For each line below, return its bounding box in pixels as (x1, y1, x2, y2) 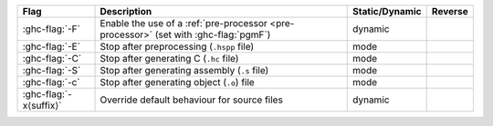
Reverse (431, 5, 469, 17)
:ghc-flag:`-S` (22, 64, 81, 76)
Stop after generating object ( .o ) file (100, 76, 255, 88)
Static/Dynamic (352, 5, 422, 17)
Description (100, 5, 152, 17)
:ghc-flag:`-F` (22, 23, 81, 35)
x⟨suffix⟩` (22, 100, 62, 111)
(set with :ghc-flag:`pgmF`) (154, 28, 271, 41)
